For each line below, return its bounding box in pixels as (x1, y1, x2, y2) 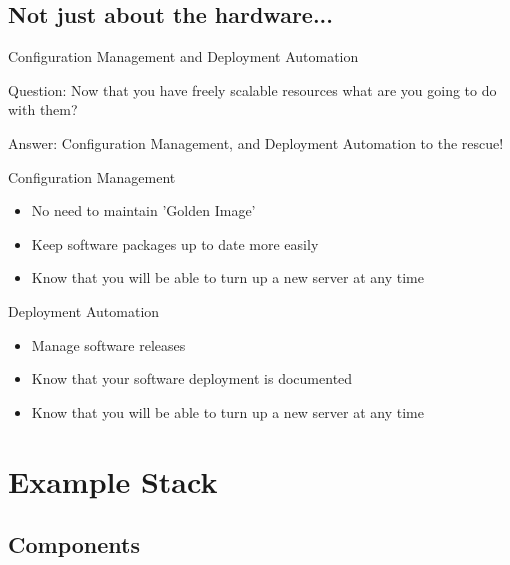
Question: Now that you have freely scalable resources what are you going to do (8, 79, 497, 100)
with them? (8, 99, 78, 120)
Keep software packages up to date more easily (31, 233, 319, 254)
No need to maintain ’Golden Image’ (31, 200, 256, 221)
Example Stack (8, 460, 218, 501)
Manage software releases (31, 334, 186, 355)
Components (8, 529, 140, 560)
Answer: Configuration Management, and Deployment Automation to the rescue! (8, 132, 504, 153)
